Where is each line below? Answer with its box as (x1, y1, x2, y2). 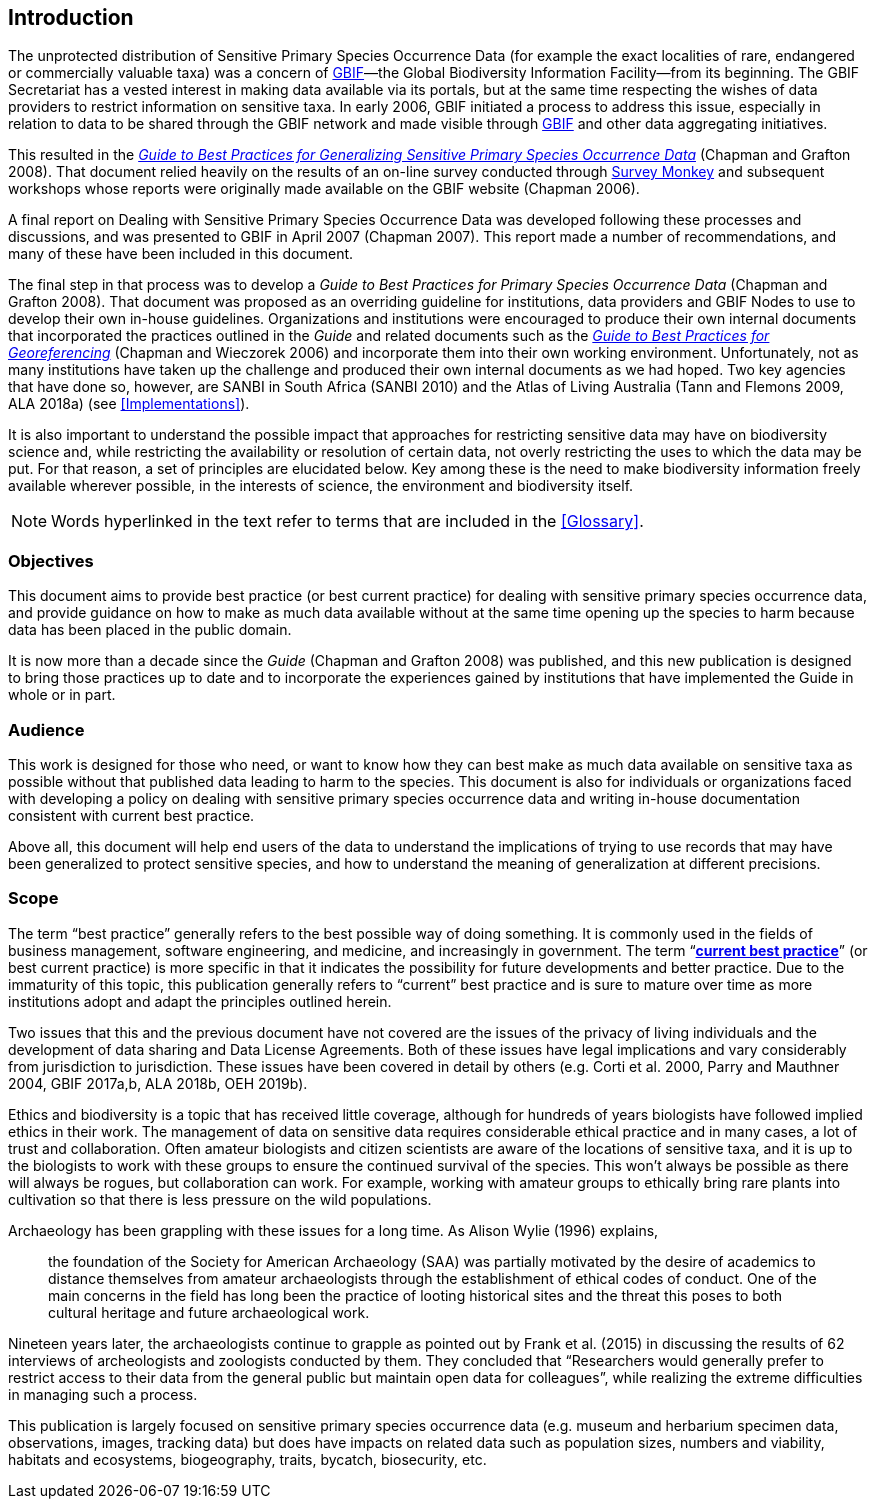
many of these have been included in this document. (8, 245, 354, 263)
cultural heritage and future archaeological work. (48, 1303, 370, 1321)
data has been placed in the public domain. (8, 621, 292, 639)
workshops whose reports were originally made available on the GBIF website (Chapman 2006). (8, 180, 640, 198)
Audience (8, 719, 85, 740)
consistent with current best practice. (8, 806, 255, 824)
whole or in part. (8, 686, 116, 704)
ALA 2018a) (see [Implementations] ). (8, 395, 250, 413)
